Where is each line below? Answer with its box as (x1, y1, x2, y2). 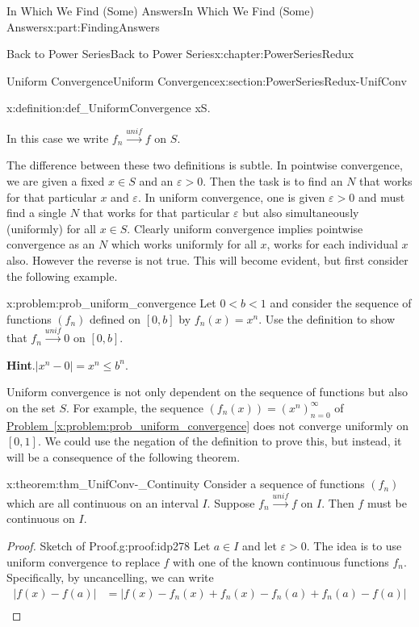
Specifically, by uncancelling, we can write (6, 569, 214, 586)
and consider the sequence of (270, 295, 412, 311)
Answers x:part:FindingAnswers (6, 18, 160, 35)
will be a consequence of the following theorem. (6, 448, 241, 465)
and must (358, 188, 405, 205)
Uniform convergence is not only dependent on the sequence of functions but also (6, 383, 408, 400)
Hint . (6, 356, 36, 373)
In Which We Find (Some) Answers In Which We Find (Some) (6, 2, 314, 19)
